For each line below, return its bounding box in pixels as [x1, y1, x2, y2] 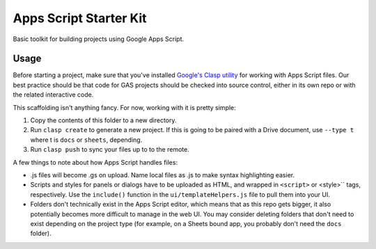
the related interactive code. [13, 90, 94, 99]
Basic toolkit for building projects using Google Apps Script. [13, 35, 185, 43]
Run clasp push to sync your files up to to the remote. [30, 145, 189, 154]
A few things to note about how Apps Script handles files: [13, 158, 178, 166]
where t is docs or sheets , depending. [30, 136, 143, 144]
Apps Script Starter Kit [13, 10, 147, 26]
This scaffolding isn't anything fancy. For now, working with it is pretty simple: [13, 103, 236, 111]
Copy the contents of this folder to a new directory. [30, 116, 177, 124]
